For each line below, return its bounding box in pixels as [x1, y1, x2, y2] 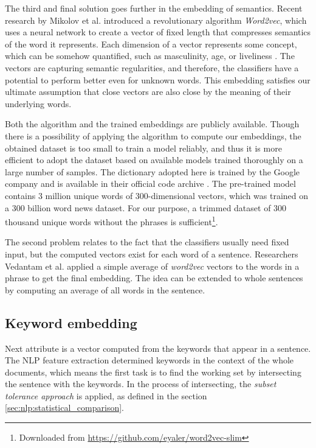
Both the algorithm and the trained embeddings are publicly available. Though [5, 117, 300, 130]
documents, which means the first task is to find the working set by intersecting [5, 365, 301, 378]
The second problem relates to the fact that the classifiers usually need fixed [5, 236, 289, 248]
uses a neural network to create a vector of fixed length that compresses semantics [5, 26, 311, 38]
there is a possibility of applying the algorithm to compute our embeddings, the [5, 129, 301, 142]
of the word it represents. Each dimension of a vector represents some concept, [5, 37, 297, 50]
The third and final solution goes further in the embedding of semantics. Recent [5, 2, 303, 14]
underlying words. [5, 97, 72, 110]
